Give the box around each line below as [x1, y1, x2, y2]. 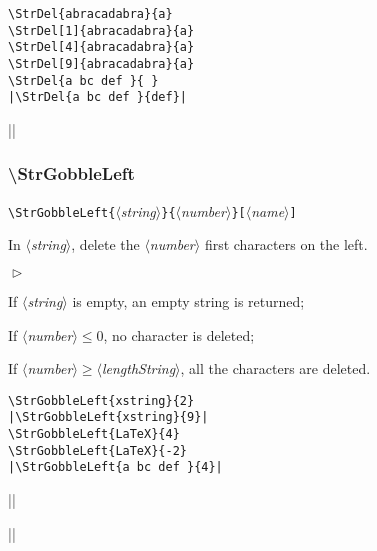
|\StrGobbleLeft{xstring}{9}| [8, 410, 209, 425]
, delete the [71, 234, 140, 255]
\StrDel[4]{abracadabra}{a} [8, 40, 195, 55]
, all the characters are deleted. [180, 358, 371, 379]
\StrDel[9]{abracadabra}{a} [8, 56, 195, 71]
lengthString [101, 358, 176, 379]
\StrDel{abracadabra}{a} [8, 7, 173, 21]
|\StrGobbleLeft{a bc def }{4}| [8, 460, 223, 475]
